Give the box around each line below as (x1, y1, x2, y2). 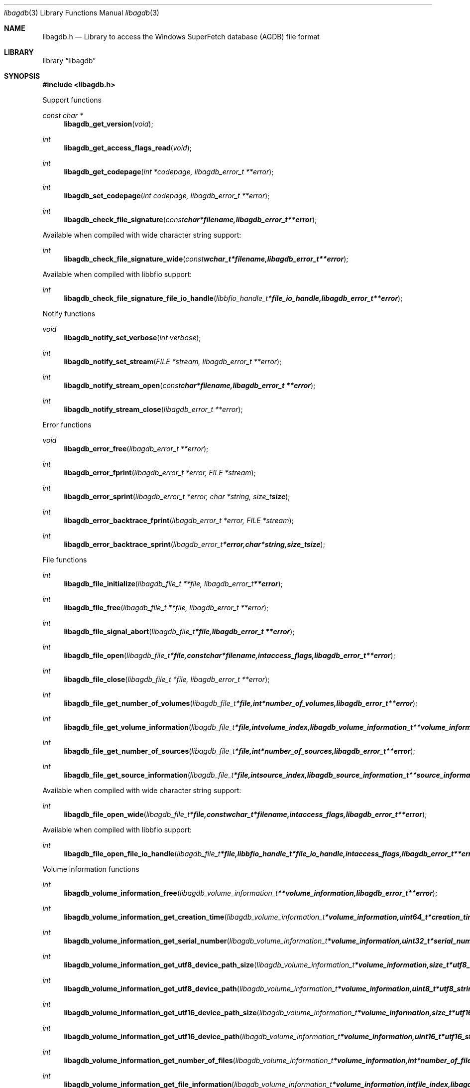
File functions (42, 555, 87, 564)
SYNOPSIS (4, 72, 40, 80)
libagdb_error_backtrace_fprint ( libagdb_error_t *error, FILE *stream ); (64, 516, 294, 525)
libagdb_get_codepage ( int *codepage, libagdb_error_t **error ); (64, 167, 274, 176)
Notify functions (42, 309, 96, 318)
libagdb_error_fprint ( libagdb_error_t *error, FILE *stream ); (64, 468, 256, 477)
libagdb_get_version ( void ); (64, 120, 153, 128)
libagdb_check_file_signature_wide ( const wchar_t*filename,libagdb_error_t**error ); (64, 255, 349, 263)
